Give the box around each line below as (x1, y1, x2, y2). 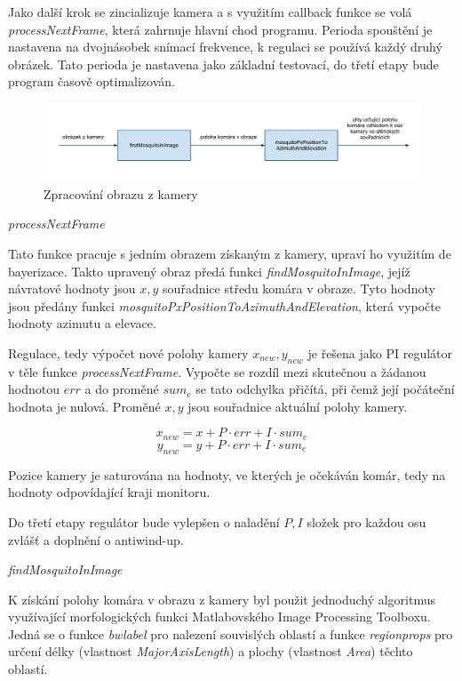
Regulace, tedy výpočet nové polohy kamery (8, 343, 249, 362)
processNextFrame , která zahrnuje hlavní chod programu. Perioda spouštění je (8, 20, 433, 38)
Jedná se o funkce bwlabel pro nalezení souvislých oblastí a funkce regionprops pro (8, 624, 453, 643)
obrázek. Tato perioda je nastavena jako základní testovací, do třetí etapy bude (8, 54, 439, 73)
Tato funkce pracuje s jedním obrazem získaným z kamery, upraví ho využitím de (8, 244, 451, 262)
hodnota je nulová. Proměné (8, 397, 161, 415)
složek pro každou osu (307, 512, 426, 531)
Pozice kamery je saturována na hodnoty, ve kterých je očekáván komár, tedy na (8, 465, 446, 484)
